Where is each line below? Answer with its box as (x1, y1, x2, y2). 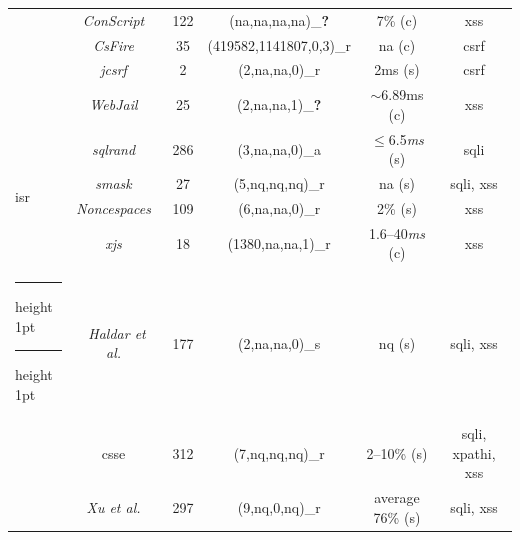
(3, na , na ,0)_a (237, 138, 322, 159)
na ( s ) (379, 173, 415, 194)
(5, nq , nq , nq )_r (233, 173, 325, 194)
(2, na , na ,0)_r (238, 59, 321, 80)
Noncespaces (76, 198, 151, 218)
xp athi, (452, 442, 496, 463)
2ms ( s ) (374, 59, 420, 80)
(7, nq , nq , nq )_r (233, 442, 325, 463)
